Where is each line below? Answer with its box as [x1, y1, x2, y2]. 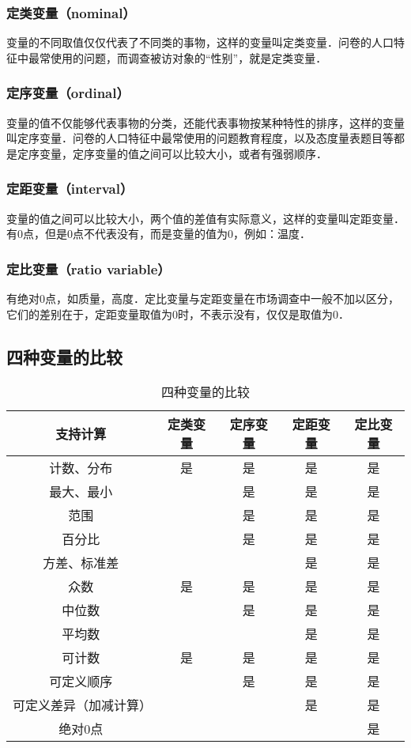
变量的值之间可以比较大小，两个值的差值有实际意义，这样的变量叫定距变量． [6, 210, 405, 226]
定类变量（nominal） [6, 2, 136, 22]
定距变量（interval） [6, 179, 134, 198]
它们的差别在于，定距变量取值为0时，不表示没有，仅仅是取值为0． [6, 305, 349, 322]
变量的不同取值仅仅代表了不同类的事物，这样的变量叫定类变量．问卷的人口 [6, 34, 394, 51]
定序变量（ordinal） [6, 83, 130, 103]
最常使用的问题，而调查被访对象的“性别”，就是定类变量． [28, 49, 327, 66]
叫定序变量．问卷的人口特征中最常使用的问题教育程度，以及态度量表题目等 [6, 130, 394, 146]
